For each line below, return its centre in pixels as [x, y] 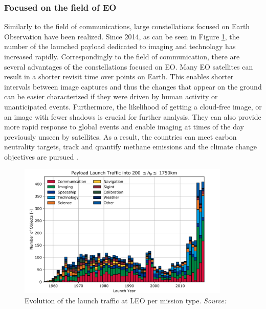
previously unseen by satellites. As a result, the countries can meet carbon [120, 136]
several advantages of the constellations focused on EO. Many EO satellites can [129, 66]
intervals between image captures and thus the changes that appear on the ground [133, 86]
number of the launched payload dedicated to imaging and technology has [120, 46]
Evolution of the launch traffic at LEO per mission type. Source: [126, 300]
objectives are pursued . [41, 156]
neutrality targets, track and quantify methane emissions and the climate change [130, 147]
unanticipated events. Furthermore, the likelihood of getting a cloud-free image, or [133, 106]
